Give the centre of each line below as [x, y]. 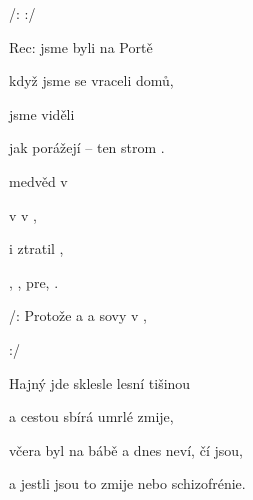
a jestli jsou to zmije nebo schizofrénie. [127, 483]
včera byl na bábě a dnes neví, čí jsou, [126, 449]
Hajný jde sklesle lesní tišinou [100, 382]
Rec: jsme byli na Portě [81, 46]
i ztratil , [36, 248]
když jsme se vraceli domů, [91, 80]
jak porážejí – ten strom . [87, 147]
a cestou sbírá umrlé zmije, [91, 416]
